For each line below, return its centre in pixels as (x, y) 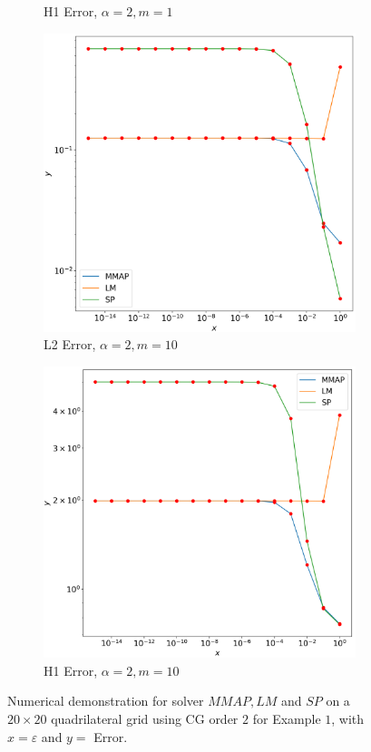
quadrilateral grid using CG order (145, 718)
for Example (287, 718)
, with (348, 718)
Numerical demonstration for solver (106, 701)
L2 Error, (70, 344)
